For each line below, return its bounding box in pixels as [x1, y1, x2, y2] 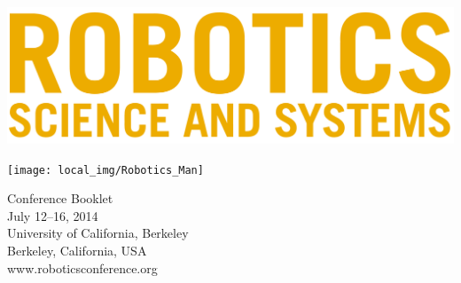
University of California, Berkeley [7, 224, 189, 242]
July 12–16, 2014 [7, 206, 98, 224]
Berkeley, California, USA [7, 241, 147, 260]
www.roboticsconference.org [7, 258, 158, 277]
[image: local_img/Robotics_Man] [7, 163, 204, 177]
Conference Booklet [7, 189, 113, 208]
